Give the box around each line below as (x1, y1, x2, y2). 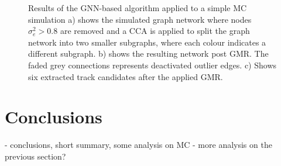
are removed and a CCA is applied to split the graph (60, 25, 250, 37)
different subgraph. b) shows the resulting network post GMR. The (28, 47, 269, 60)
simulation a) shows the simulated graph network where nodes (28, 13, 252, 25)
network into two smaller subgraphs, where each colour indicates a (28, 36, 266, 48)
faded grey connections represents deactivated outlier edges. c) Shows (28, 58, 277, 71)
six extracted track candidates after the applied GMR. (28, 70, 223, 82)
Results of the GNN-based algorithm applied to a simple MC (28, 2, 247, 13)
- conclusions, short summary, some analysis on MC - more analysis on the (5, 139, 272, 151)
